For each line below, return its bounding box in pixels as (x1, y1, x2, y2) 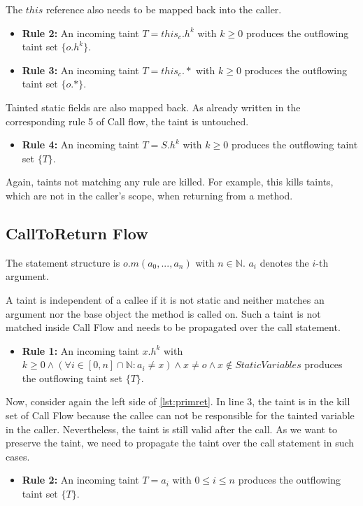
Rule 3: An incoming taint (22, 62, 139, 77)
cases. (6, 449, 30, 463)
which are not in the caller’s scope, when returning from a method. (6, 188, 293, 202)
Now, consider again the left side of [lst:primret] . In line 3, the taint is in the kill (6, 394, 350, 409)
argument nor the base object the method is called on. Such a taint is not (6, 306, 321, 321)
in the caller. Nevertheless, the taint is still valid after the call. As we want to (6, 421, 338, 436)
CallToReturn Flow (6, 222, 148, 244)
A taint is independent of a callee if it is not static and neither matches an (6, 292, 325, 307)
